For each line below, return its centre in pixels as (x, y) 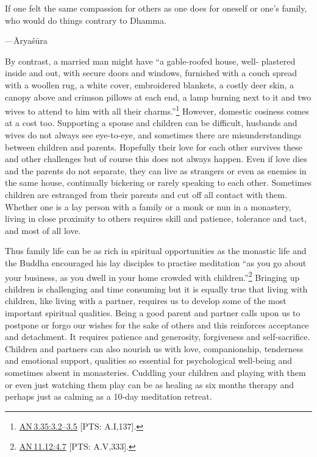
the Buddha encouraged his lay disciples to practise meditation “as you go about (156, 262)
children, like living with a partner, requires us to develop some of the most (146, 301)
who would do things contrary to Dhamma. (86, 20)
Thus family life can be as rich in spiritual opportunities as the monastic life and (156, 251)
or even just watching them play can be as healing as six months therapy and (150, 384)
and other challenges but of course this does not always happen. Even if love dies (156, 159)
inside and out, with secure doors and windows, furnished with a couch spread (151, 73)
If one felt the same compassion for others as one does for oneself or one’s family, (156, 8)
